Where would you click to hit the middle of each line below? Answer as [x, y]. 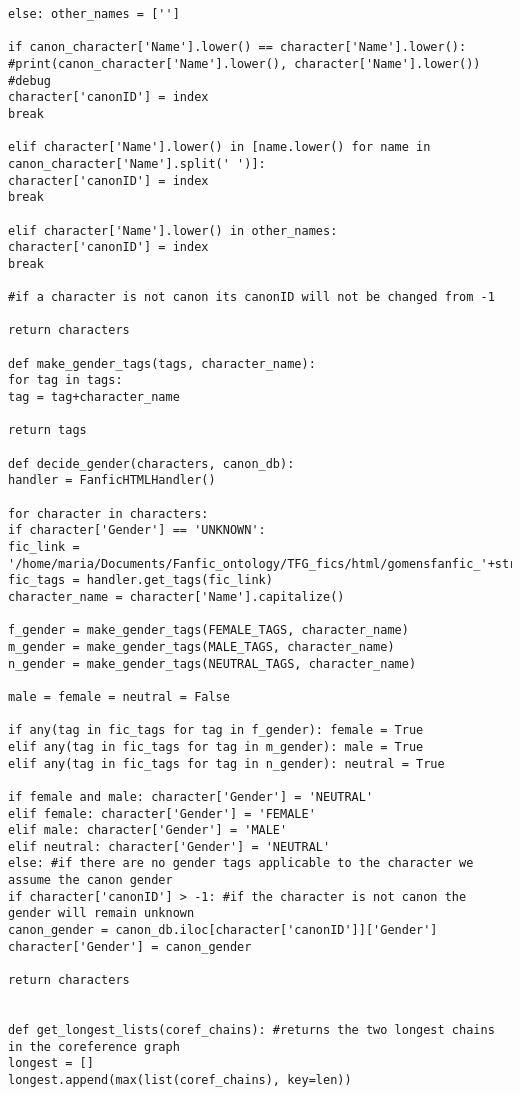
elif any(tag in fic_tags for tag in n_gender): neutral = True [226, 763]
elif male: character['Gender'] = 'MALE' [148, 830]
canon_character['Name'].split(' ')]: [137, 163]
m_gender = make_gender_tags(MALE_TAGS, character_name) [201, 646]
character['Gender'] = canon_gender [130, 946]
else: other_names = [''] [94, 14]
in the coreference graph [94, 1046]
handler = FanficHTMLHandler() [112, 480]
